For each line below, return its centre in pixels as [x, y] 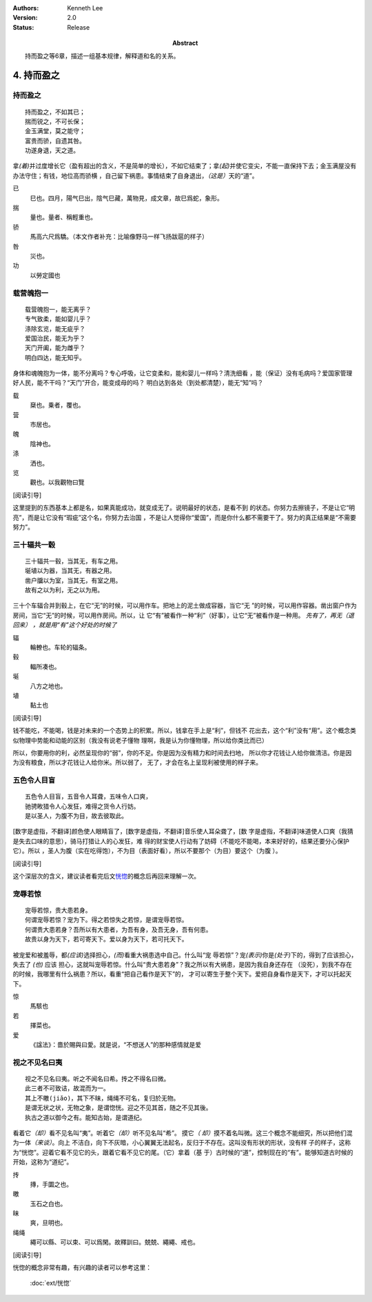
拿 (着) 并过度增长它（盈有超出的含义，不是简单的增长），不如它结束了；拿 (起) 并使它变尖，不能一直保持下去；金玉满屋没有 [185, 166]
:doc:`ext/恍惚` [51, 1283]
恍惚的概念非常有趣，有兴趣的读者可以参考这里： [82, 1268]
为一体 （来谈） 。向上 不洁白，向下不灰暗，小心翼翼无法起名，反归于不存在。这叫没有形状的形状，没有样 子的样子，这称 [182, 1143]
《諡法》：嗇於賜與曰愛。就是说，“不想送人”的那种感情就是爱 [116, 1045]
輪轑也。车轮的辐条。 [60, 648]
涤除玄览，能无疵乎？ [55, 329]
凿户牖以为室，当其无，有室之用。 [73, 580]
